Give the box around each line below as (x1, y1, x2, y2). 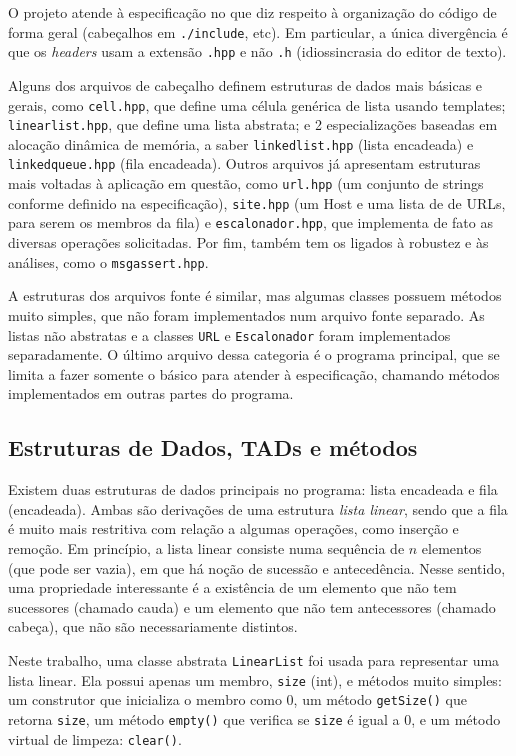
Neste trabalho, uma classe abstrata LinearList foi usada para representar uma (8, 649, 500, 670)
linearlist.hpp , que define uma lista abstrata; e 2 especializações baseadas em (8, 114, 498, 135)
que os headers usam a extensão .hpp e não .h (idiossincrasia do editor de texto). (8, 41, 507, 62)
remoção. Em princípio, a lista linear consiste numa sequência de (8, 537, 405, 558)
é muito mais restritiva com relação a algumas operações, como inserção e (8, 518, 459, 539)
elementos (421, 537, 482, 558)
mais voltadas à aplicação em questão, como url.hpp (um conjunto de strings (8, 173, 484, 194)
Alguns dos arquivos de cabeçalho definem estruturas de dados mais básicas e (8, 74, 483, 95)
